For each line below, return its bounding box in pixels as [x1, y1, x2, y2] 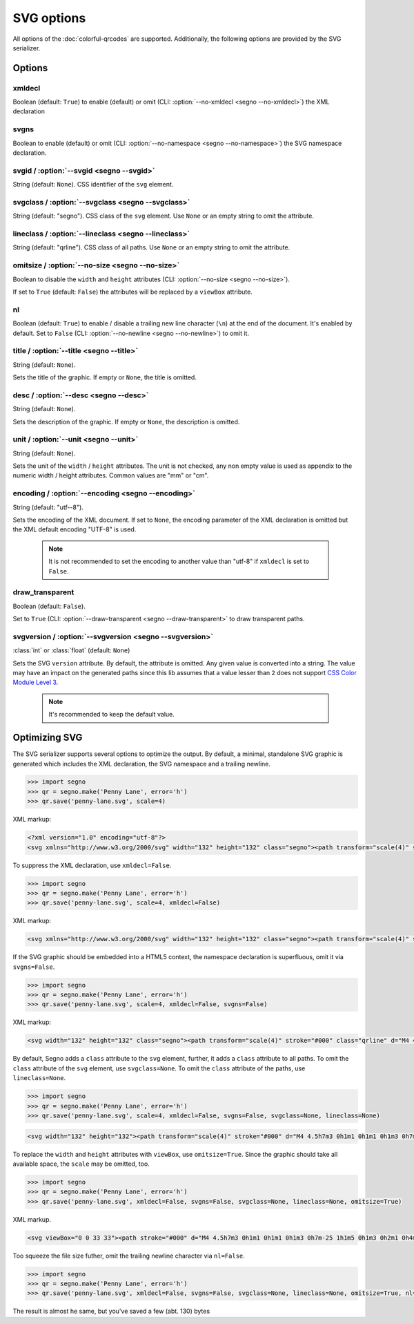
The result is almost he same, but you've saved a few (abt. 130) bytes [12, 1307, 210, 1316]
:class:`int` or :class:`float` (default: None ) [12, 646, 130, 654]
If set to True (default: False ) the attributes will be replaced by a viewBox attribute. [12, 287, 253, 296]
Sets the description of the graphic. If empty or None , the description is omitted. [12, 417, 240, 426]
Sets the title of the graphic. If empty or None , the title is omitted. [12, 373, 197, 381]
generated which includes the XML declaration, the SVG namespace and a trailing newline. [12, 759, 271, 768]
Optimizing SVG [12, 732, 83, 744]
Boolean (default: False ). [12, 602, 86, 610]
